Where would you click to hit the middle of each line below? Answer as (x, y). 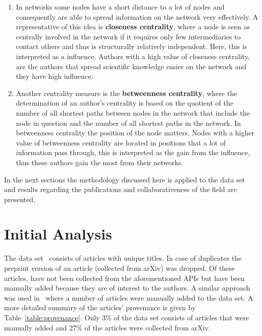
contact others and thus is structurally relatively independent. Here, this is (132, 46)
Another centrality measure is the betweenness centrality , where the (126, 93)
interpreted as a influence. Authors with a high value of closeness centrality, (133, 56)
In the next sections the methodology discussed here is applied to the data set (125, 179)
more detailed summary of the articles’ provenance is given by (100, 307)
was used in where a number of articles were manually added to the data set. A (129, 297)
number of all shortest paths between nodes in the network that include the (133, 112)
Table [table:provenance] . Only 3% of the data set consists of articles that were (127, 317)
